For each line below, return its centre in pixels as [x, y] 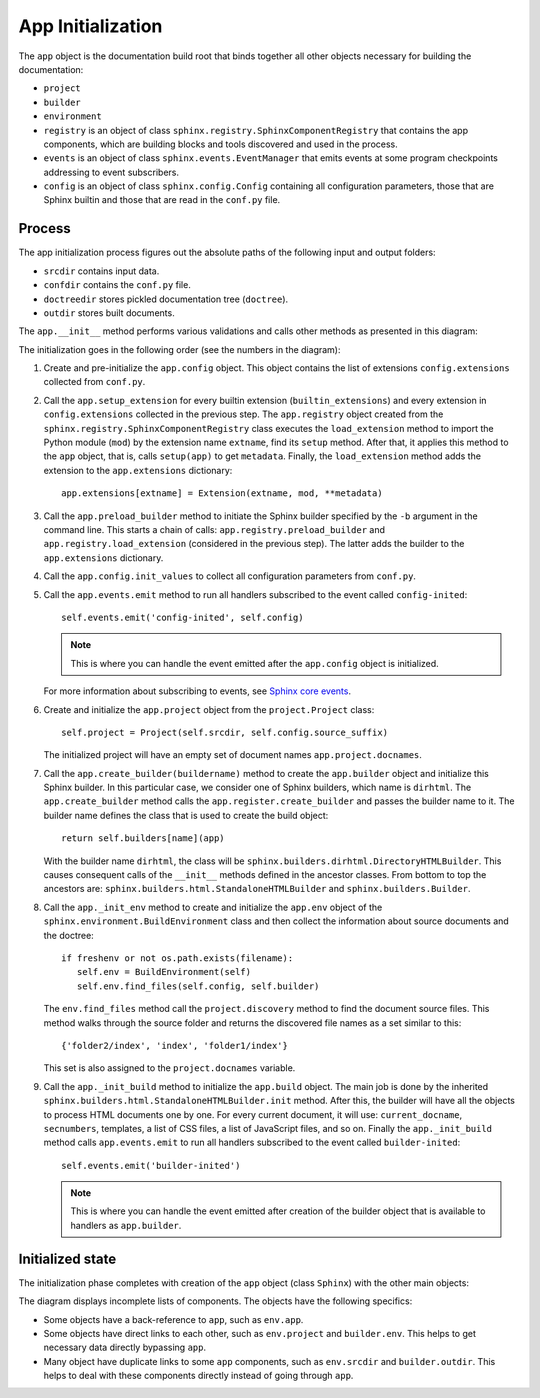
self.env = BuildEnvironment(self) [164, 972]
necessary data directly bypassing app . [125, 1347]
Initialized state [67, 1258]
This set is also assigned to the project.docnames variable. [169, 1068]
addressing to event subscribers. [111, 172]
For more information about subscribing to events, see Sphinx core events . [197, 691]
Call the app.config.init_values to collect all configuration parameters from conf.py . [230, 576]
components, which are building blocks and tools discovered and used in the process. [221, 144]
